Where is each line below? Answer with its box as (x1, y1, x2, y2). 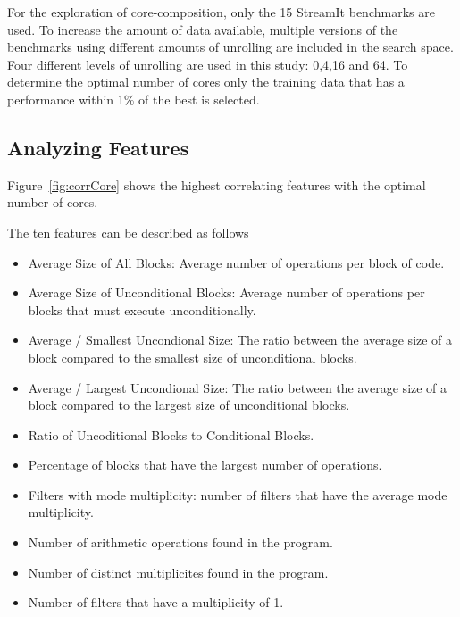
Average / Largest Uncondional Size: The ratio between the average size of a (28, 378, 447, 396)
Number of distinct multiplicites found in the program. (28, 563, 329, 581)
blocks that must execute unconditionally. (28, 300, 256, 319)
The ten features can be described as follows (7, 222, 249, 241)
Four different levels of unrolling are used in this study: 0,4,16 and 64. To (7, 54, 408, 73)
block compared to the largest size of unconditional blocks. (28, 396, 350, 414)
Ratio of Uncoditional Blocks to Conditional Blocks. (28, 425, 314, 444)
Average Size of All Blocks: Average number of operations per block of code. (28, 253, 445, 271)
